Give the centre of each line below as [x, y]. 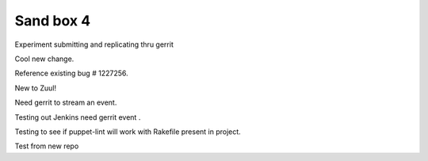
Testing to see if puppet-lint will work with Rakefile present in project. [128, 132]
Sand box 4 [53, 21]
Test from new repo [47, 146]
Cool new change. [44, 59]
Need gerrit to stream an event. [66, 102]
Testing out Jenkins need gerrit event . [78, 117]
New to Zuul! [36, 88]
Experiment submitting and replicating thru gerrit [94, 44]
